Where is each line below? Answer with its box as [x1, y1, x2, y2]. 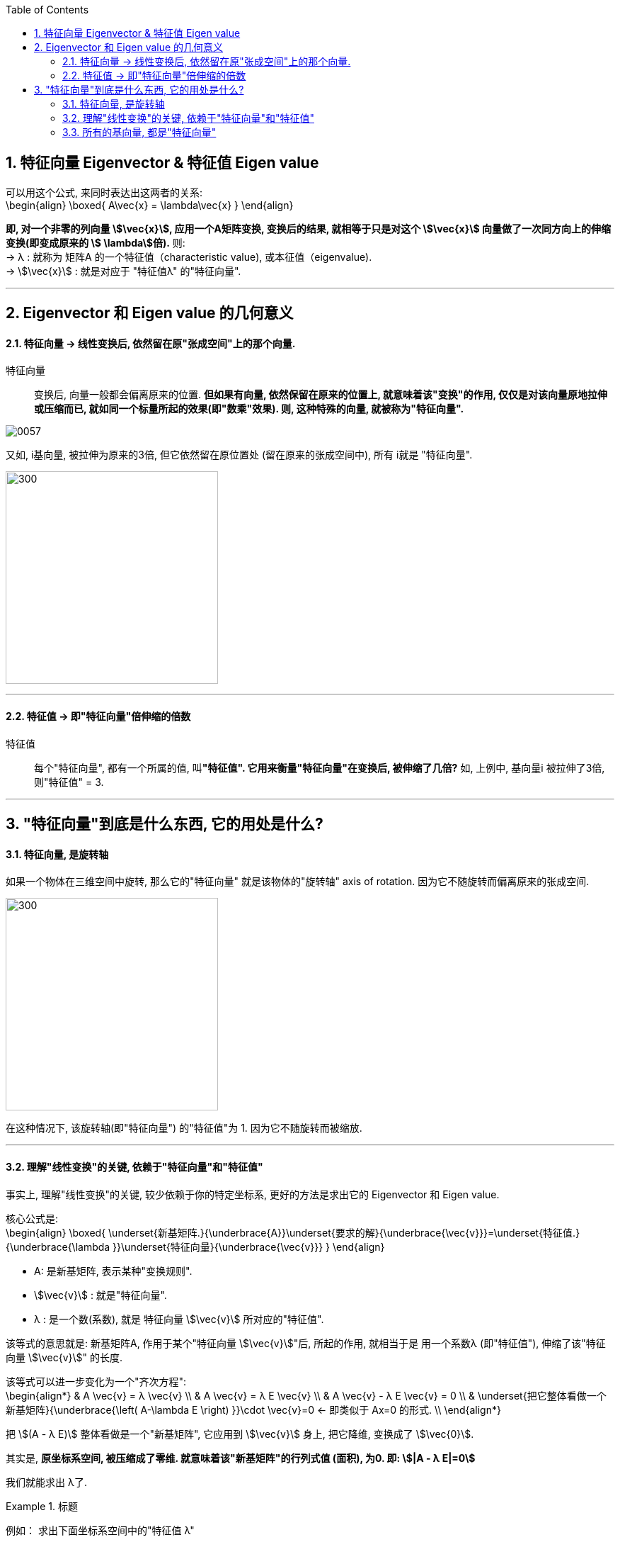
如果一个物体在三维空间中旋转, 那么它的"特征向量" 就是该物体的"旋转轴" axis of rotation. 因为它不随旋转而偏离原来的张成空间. [6, 875, 590, 888]
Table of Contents [6, 4, 89, 16]
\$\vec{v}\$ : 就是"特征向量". [34, 1288, 167, 1301]
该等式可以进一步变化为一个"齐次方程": [6, 1375, 187, 1388]
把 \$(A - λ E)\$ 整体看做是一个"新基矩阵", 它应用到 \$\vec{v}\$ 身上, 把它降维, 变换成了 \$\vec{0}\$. [6, 1427, 474, 1440]
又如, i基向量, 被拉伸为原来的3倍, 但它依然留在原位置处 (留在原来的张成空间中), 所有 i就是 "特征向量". [6, 449, 473, 461]
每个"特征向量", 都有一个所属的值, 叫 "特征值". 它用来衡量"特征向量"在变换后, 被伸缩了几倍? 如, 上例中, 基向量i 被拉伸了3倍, [34, 761, 605, 774]
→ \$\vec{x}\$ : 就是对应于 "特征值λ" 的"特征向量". [6, 264, 241, 277]
